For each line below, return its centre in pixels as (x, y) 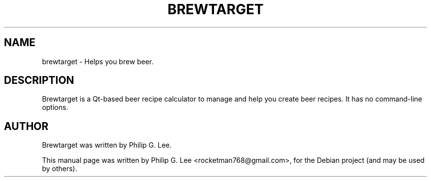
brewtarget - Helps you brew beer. (98, 61)
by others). (60, 169)
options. (55, 107)
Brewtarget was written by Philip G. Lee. (107, 145)
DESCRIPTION (39, 80)
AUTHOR (26, 126)
